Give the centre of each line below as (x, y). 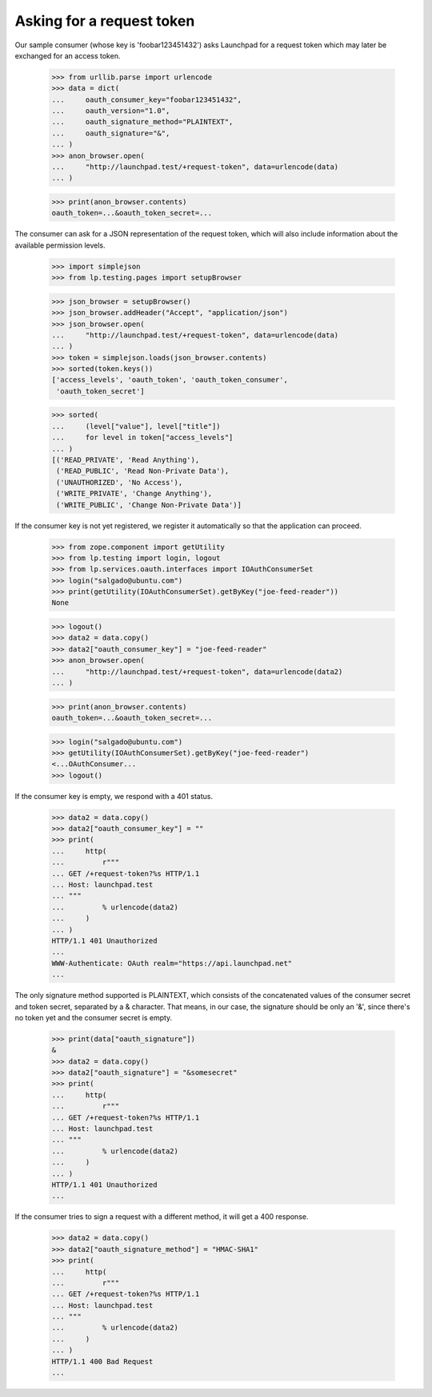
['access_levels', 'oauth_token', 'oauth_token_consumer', (170, 380)
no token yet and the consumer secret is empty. (94, 1017)
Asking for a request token (105, 21)
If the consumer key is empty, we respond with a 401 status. (114, 796)
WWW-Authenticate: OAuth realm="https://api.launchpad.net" (172, 963)
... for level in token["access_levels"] (142, 438)
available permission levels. (60, 245)
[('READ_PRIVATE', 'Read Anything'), (126, 460)
